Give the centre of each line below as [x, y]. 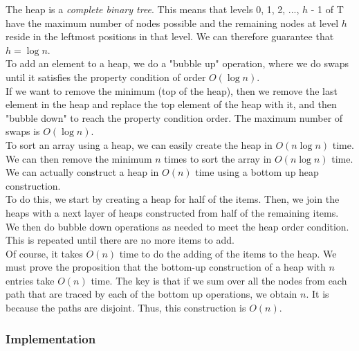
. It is [317, 294]
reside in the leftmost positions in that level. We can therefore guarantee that [170, 36]
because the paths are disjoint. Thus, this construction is [126, 308]
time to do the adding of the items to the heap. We [228, 253]
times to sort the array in [218, 158]
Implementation [51, 338]
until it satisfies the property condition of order [106, 76]
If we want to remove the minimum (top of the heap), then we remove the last [172, 90]
